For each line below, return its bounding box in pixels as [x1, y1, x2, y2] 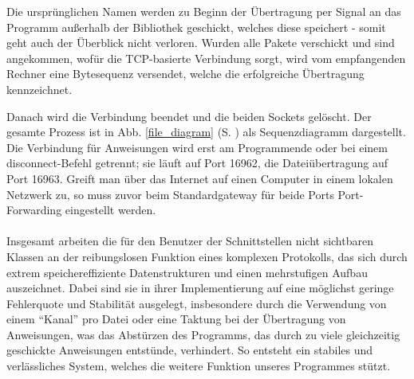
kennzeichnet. [6, 80, 73, 97]
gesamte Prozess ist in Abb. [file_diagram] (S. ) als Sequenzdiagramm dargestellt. [6, 123, 406, 140]
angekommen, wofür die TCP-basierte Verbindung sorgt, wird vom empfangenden [6, 49, 406, 66]
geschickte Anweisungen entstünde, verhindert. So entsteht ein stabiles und [6, 342, 373, 358]
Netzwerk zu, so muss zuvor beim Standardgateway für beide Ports [6, 186, 334, 202]
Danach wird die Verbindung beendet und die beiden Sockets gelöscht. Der [6, 107, 372, 124]
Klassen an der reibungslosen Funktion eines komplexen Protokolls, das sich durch [6, 248, 408, 264]
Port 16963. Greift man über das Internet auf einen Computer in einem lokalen [6, 170, 393, 186]
